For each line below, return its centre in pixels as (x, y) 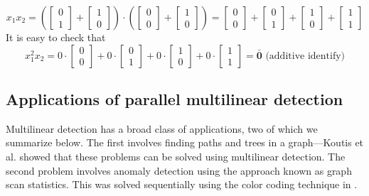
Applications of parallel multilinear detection (175, 98)
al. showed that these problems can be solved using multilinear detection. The (176, 156)
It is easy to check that (56, 37)
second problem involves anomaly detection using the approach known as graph (179, 170)
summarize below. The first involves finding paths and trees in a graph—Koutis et (185, 142)
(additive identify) (305, 56)
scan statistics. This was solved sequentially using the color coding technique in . (182, 184)
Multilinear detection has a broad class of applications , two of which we (162, 128)
